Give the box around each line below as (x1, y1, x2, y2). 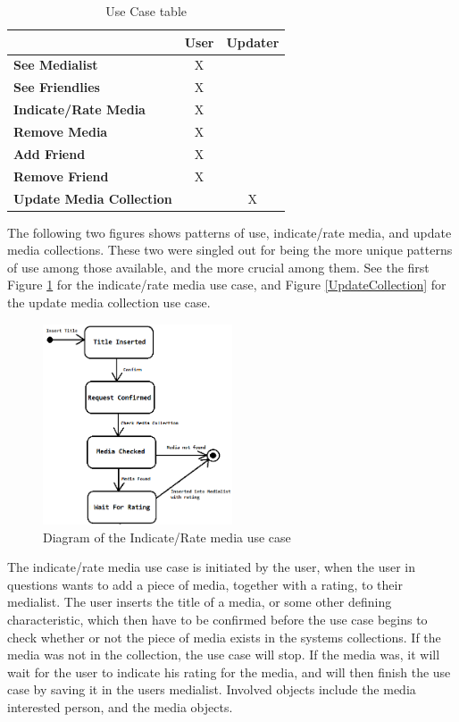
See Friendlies (13, 78, 100, 97)
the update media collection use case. (7, 292, 211, 311)
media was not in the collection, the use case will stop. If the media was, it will (7, 645, 440, 664)
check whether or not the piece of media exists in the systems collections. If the (7, 627, 441, 646)
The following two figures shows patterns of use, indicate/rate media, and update (7, 222, 452, 241)
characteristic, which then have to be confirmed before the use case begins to (7, 610, 428, 629)
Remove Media (13, 122, 108, 140)
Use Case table (105, 2, 187, 20)
